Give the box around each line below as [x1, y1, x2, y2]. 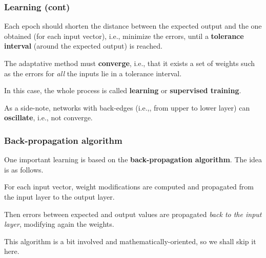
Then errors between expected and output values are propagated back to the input [4, 208, 262, 219]
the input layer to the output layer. [4, 191, 115, 202]
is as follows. [4, 164, 44, 175]
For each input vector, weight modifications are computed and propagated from [4, 181, 254, 192]
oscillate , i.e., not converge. [4, 112, 93, 123]
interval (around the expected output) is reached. [4, 40, 162, 51]
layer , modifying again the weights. [4, 219, 114, 229]
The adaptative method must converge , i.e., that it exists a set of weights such [4, 58, 255, 68]
